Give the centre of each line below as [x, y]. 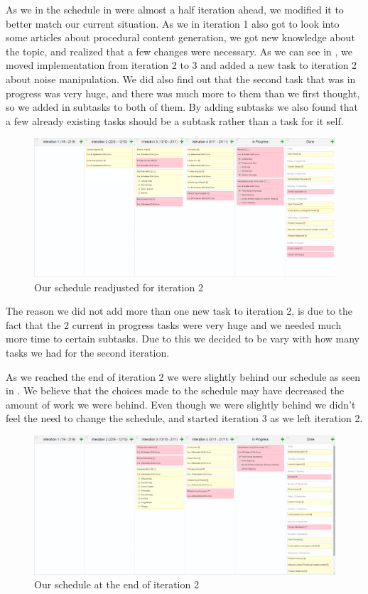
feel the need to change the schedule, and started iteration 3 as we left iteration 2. [184, 418]
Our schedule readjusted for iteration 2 [119, 287]
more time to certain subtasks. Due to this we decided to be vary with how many [183, 339]
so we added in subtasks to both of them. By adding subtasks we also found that [182, 107]
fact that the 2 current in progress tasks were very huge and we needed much [174, 324]
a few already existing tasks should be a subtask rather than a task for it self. [175, 120]
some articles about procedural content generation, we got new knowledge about [180, 37]
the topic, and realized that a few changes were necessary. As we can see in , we [179, 51]
